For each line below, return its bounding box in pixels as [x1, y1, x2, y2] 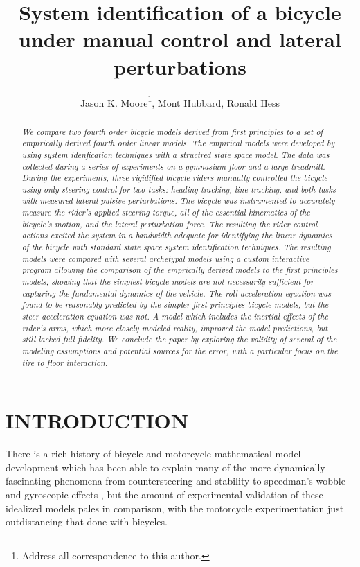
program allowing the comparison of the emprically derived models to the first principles [21, 264, 338, 276]
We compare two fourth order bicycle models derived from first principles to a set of [21, 125, 323, 137]
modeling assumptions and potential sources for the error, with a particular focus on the [21, 345, 338, 357]
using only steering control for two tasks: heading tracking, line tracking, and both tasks [21, 183, 336, 195]
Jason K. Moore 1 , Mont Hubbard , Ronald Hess [80, 93, 280, 110]
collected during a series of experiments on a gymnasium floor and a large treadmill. [21, 160, 325, 172]
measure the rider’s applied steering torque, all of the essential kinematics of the [21, 207, 310, 218]
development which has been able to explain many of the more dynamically [6, 460, 325, 474]
